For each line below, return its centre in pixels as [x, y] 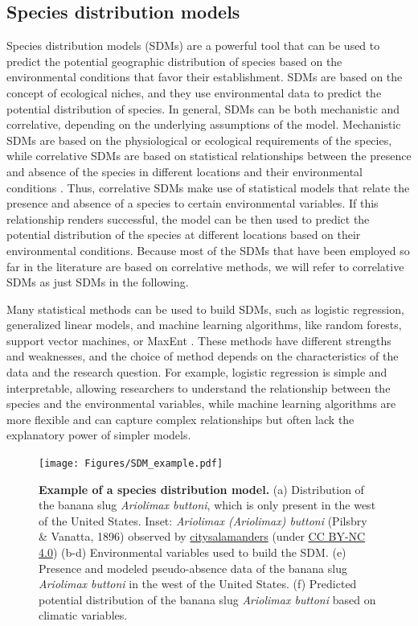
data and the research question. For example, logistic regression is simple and [197, 372]
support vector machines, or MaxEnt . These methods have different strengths [199, 340]
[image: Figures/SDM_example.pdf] [131, 464]
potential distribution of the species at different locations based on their [184, 235]
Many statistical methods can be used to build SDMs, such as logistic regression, [205, 309]
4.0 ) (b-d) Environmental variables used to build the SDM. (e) [193, 552]
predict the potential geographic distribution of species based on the [174, 61]
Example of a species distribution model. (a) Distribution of [201, 489]
